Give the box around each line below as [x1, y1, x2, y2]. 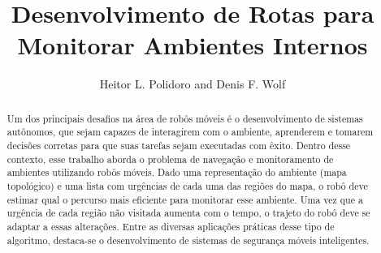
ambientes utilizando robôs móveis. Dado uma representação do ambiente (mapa [6, 165, 347, 179]
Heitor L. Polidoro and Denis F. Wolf [99, 75, 286, 92]
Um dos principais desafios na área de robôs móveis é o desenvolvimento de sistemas [6, 111, 363, 125]
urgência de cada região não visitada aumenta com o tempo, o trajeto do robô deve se [6, 206, 370, 220]
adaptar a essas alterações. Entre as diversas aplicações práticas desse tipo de [6, 219, 335, 233]
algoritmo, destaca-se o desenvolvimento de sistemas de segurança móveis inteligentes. [6, 233, 370, 247]
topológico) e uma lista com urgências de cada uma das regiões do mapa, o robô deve [6, 178, 368, 192]
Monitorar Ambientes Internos [17, 28, 368, 62]
